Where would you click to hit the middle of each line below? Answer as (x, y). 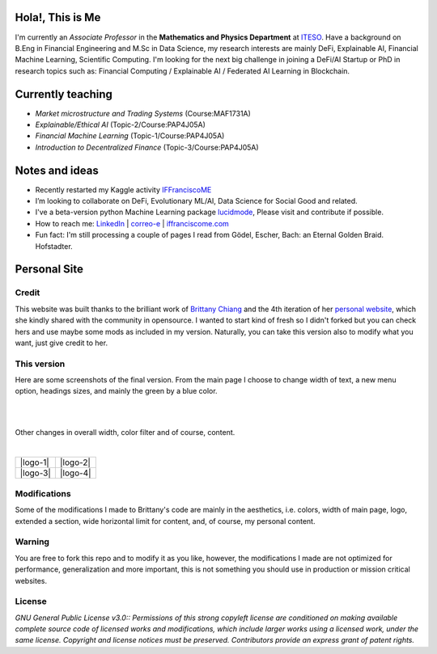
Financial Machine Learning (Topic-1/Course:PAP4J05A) (130, 136)
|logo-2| (75, 462)
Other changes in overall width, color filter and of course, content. (125, 432)
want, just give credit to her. (62, 343)
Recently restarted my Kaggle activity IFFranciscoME (123, 189)
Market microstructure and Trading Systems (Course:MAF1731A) (143, 113)
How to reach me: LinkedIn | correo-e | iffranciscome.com (132, 223)
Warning (32, 542)
